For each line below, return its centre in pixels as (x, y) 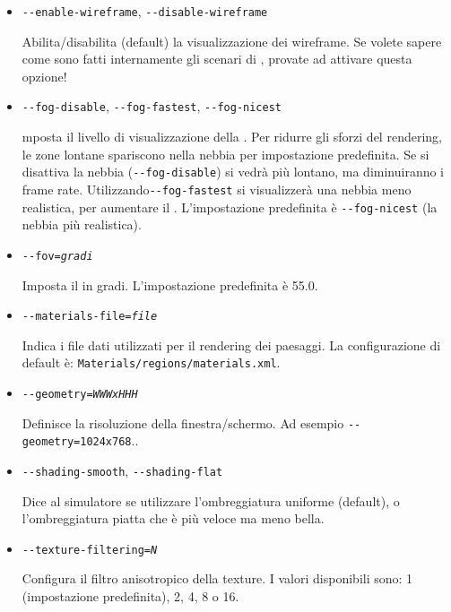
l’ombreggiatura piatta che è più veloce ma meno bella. (173, 518)
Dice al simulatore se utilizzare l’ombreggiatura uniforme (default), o (211, 500)
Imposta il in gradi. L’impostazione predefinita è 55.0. (170, 284)
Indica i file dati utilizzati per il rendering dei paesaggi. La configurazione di (231, 345)
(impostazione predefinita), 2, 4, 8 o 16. (130, 596)
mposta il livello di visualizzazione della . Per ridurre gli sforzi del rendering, (232, 137)
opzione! (44, 76)
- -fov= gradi (57, 256)
